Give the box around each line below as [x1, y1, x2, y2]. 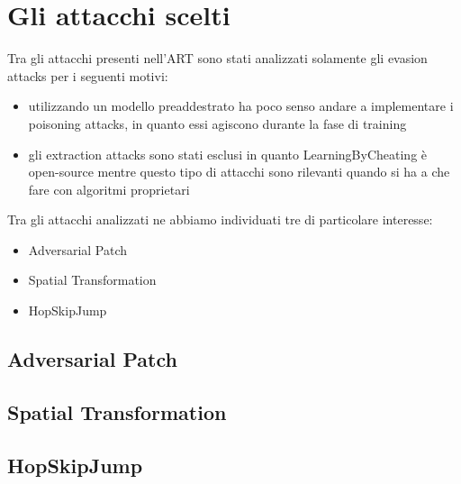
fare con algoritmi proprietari [28, 179, 190, 198]
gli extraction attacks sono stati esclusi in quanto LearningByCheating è [28, 144, 428, 163]
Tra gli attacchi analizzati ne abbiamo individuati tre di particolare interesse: [7, 210, 433, 229]
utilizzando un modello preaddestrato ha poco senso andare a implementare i [28, 96, 454, 115]
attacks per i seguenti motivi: [7, 66, 168, 85]
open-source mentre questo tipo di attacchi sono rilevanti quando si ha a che [28, 162, 450, 181]
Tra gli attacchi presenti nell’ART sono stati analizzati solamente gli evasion [7, 49, 428, 68]
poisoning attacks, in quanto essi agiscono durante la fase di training [28, 114, 407, 132]
